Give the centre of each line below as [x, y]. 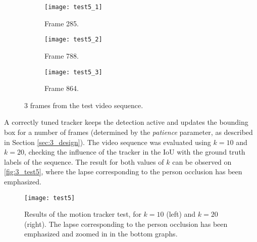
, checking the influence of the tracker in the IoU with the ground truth [135, 152]
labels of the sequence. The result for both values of [84, 161]
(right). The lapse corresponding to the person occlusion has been [126, 224]
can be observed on [202, 161]
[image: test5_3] [73, 72]
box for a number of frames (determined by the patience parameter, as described [128, 132]
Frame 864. [62, 88]
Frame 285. [62, 23]
